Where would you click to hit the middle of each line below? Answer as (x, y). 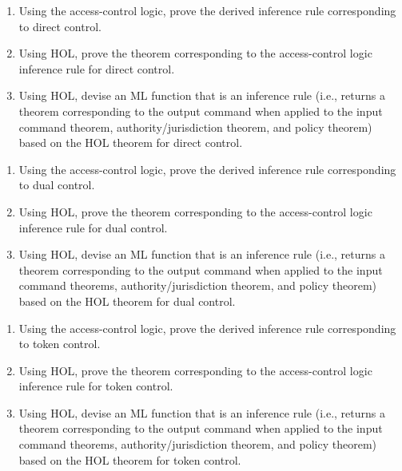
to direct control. (60, 26)
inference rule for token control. (96, 386)
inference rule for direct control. (97, 68)
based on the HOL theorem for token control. (130, 459)
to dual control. (57, 185)
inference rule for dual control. (93, 227)
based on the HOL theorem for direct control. (131, 142)
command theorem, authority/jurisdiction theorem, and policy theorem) (195, 127)
